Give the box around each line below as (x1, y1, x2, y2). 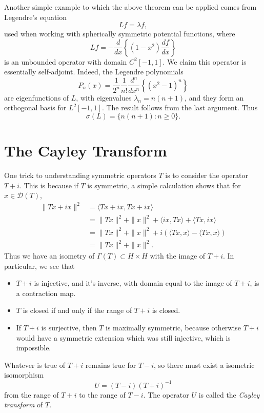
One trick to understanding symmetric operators (4, 170, 156, 181)
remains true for (85, 359, 136, 370)
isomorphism (4, 369, 44, 380)
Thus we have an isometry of (4, 250, 95, 261)
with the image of (150, 250, 206, 261)
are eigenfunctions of (4, 92, 69, 103)
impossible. (16, 342, 51, 353)
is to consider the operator (165, 170, 248, 181)
